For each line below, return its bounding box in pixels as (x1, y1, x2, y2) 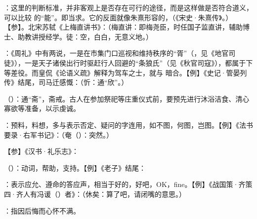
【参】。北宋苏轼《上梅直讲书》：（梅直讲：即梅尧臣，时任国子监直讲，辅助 (4, 22, 243, 32)
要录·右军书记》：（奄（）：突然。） (4, 129, 113, 140)
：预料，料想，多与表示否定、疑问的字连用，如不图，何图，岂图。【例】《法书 (4, 119, 253, 130)
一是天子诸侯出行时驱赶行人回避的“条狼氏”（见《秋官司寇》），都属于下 (24, 57, 253, 68)
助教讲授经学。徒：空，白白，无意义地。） (17, 31, 153, 41)
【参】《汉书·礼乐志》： (4, 146, 79, 156)
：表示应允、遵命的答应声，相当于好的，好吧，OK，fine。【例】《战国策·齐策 (4, 179, 253, 189)
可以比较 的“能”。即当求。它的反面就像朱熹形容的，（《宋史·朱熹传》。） (4, 12, 233, 22)
